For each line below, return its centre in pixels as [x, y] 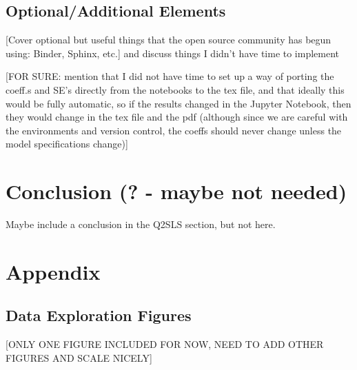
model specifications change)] [67, 144]
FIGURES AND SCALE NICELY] [79, 357]
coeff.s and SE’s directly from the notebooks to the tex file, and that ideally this [175, 89]
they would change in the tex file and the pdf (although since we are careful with [177, 117]
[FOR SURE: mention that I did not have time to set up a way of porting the [170, 76]
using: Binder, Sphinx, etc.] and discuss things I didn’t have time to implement [173, 53]
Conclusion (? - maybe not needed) [176, 191]
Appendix [53, 271]
